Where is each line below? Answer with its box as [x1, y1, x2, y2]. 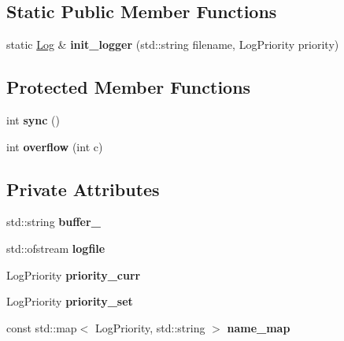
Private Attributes [6, 176, 160, 201]
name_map [227, 319, 290, 335]
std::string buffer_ [6, 213, 101, 230]
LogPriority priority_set [6, 293, 133, 309]
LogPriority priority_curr [6, 266, 141, 283]
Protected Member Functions [6, 75, 251, 99]
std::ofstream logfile [6, 239, 105, 256]
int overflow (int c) [6, 138, 103, 154]
